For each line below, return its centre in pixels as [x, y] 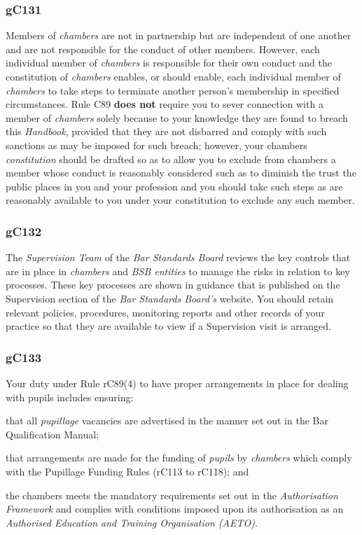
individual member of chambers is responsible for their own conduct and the [169, 63]
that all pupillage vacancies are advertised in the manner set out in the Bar [167, 421]
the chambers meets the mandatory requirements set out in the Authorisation [172, 495]
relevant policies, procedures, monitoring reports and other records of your [165, 312]
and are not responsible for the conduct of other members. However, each [163, 49]
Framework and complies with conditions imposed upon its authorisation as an [175, 509]
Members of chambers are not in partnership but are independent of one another [179, 35]
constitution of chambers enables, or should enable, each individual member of [173, 76]
